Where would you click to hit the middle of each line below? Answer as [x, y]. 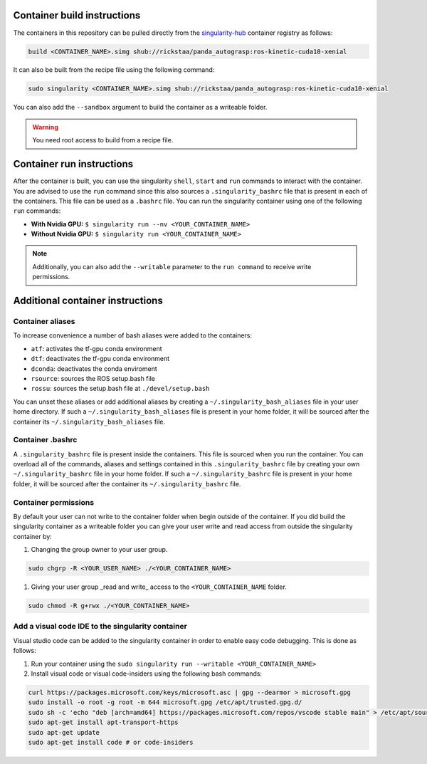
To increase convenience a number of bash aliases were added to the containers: [133, 335]
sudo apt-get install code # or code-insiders [111, 742]
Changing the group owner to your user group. [99, 550]
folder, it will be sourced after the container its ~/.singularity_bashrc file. [127, 483]
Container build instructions [77, 15]
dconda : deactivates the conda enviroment [94, 368]
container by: [33, 536]
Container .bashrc [45, 440]
